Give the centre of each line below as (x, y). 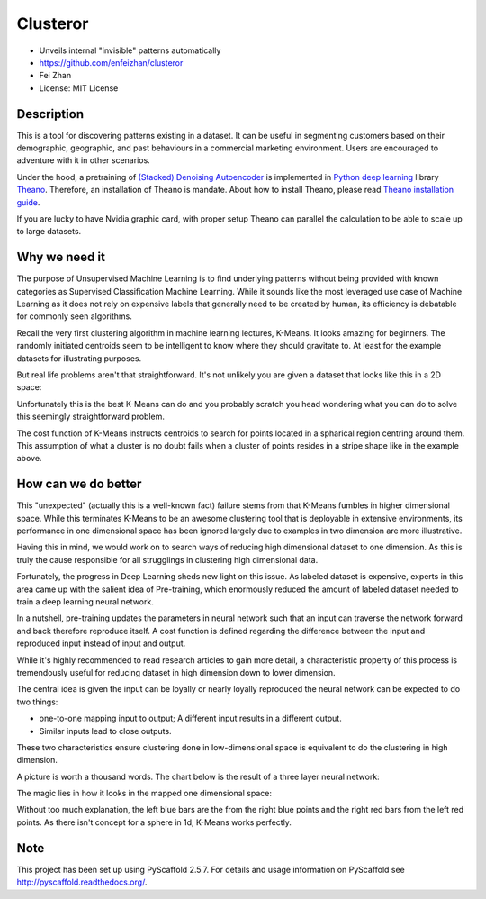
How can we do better (79, 484)
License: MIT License (79, 88)
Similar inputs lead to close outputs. (105, 731)
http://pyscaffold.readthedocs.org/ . (82, 882)
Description (50, 114)
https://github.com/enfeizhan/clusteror (111, 62)
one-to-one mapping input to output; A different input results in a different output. (190, 718)
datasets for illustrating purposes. (79, 358)
